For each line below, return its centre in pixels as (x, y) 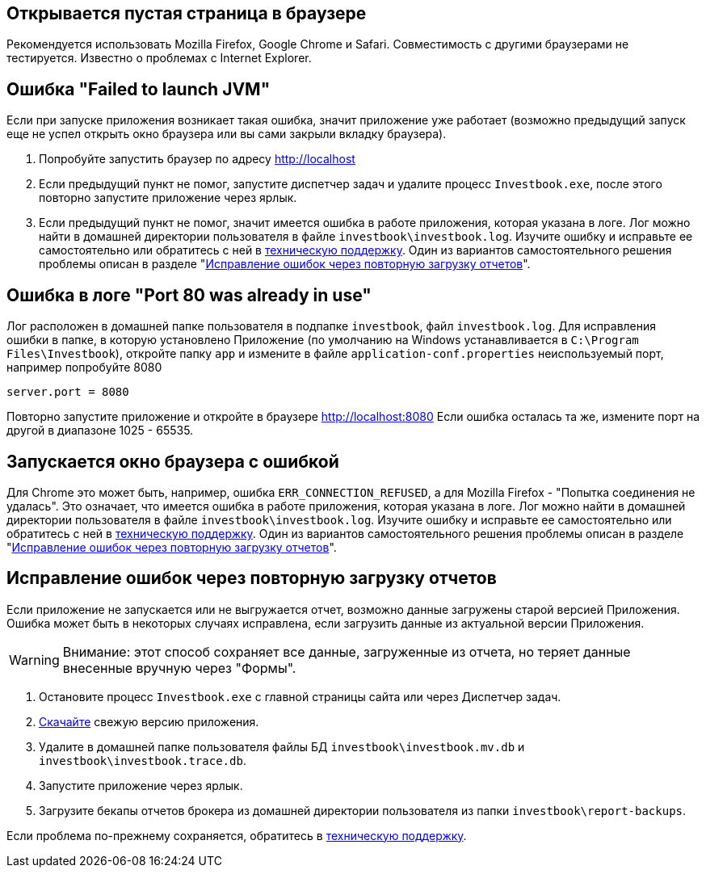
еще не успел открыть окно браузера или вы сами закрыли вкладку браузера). (227, 134)
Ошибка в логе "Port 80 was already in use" (189, 295)
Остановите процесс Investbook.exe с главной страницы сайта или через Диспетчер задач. (300, 696)
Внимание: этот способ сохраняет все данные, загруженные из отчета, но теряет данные (347, 651)
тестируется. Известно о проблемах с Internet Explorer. (159, 58)
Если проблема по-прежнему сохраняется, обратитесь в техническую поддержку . (237, 835)
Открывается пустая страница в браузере (187, 13)
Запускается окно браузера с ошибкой (173, 461)
